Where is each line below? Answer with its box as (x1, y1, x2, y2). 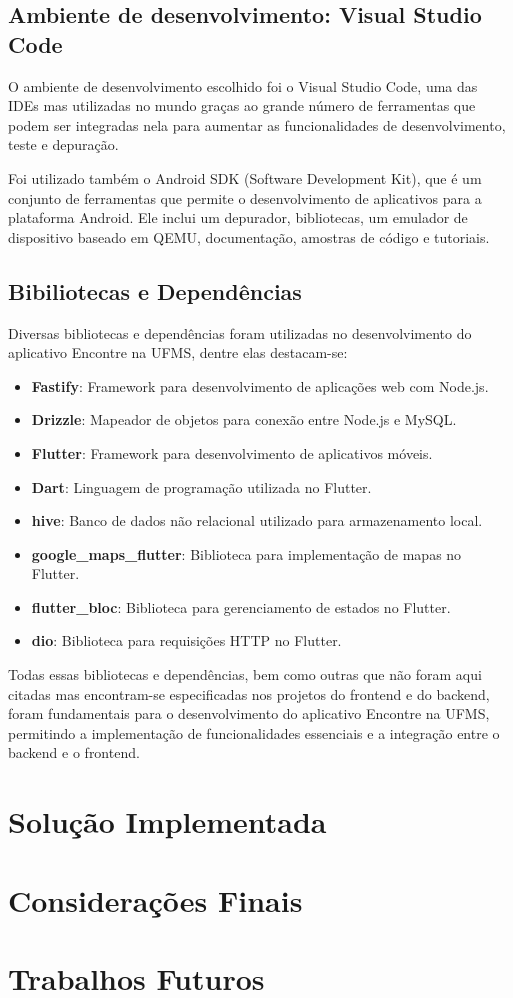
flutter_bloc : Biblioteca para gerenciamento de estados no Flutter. (31, 596, 451, 617)
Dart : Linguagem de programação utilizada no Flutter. (31, 476, 372, 497)
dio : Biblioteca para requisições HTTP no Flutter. (31, 630, 342, 651)
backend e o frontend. (8, 742, 140, 763)
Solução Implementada (8, 801, 327, 842)
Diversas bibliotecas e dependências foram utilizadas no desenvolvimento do (8, 322, 472, 343)
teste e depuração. (8, 134, 119, 155)
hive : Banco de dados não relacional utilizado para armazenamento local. (31, 510, 483, 531)
